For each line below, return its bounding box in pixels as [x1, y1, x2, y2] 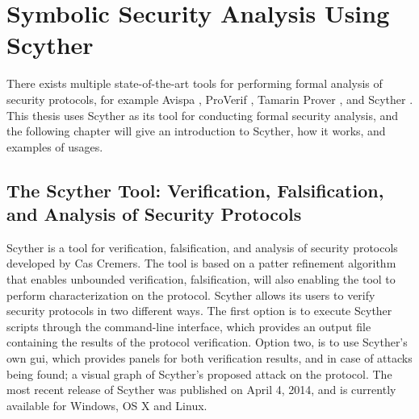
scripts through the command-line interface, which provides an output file [6, 317, 371, 334]
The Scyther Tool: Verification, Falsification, [6, 177, 384, 202]
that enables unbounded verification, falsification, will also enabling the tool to [6, 271, 396, 288]
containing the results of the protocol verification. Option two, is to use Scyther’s [6, 334, 408, 351]
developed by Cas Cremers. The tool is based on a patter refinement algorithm [6, 255, 396, 272]
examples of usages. [6, 138, 103, 155]
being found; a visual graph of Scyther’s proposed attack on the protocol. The [6, 365, 392, 382]
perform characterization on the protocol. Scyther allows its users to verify [6, 286, 375, 303]
